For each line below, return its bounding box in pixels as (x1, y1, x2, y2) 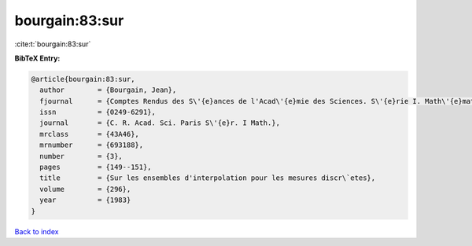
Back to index (14, 226, 59, 236)
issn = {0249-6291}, (39, 108, 157, 117)
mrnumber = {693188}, (39, 141, 144, 149)
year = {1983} (39, 196, 131, 204)
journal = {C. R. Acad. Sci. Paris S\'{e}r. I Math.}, (39, 119, 281, 127)
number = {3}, (39, 152, 124, 160)
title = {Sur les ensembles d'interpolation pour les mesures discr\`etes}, (39, 174, 376, 182)
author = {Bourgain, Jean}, (39, 86, 177, 94)
